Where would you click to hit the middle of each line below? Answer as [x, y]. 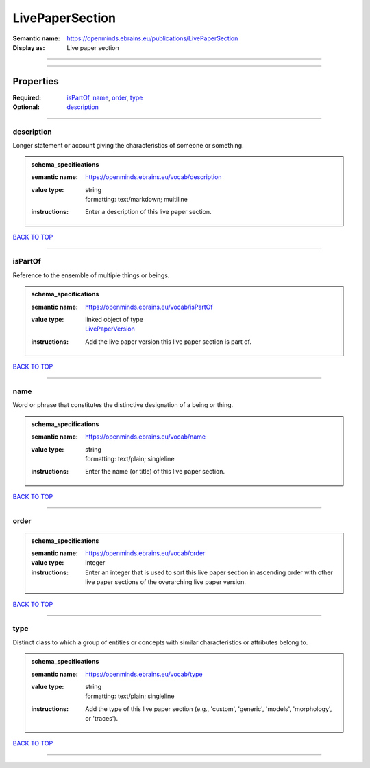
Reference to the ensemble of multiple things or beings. [91, 275]
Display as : [29, 47]
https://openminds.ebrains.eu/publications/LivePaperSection [152, 38]
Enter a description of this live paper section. [148, 212]
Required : [27, 97]
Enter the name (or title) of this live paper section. [155, 472]
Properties [36, 81]
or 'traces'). [102, 719]
